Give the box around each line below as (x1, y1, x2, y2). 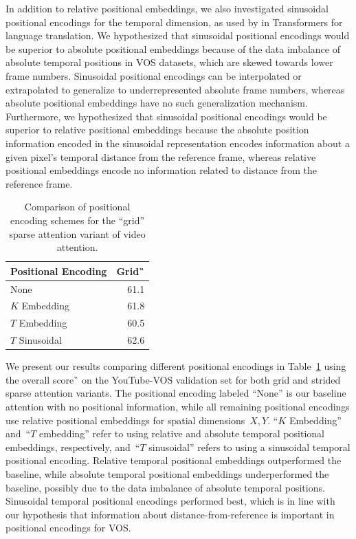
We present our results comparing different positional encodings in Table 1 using (5, 359, 346, 373)
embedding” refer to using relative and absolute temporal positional (39, 426, 325, 441)
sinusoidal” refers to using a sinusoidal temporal (148, 439, 351, 454)
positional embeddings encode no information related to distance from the (5, 163, 318, 177)
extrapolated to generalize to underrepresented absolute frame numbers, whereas (5, 82, 345, 96)
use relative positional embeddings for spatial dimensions (5, 412, 245, 427)
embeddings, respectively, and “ (5, 439, 140, 454)
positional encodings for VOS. (5, 520, 131, 535)
